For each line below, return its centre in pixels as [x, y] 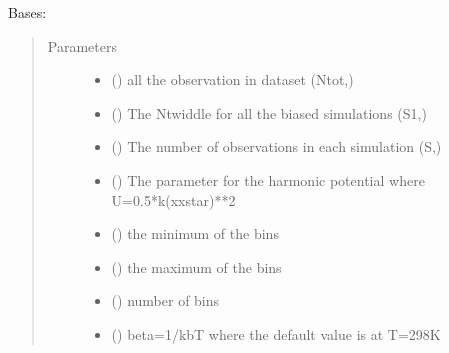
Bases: [27, 12]
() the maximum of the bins [196, 266]
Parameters [82, 45]
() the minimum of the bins [195, 233]
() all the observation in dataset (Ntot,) [232, 79]
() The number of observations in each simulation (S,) [276, 146]
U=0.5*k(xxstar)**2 [173, 199]
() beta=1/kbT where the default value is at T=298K [276, 333]
